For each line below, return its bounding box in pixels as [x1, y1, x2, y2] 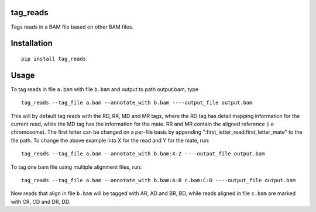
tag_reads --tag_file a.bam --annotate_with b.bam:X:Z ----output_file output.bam [21, 151, 265, 157]
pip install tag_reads [21, 55, 87, 62]
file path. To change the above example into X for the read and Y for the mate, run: [11, 137, 210, 144]
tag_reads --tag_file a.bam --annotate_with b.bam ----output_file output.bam [21, 99, 253, 106]
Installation [11, 39, 53, 48]
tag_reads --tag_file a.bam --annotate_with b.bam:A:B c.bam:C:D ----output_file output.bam [21, 177, 296, 183]
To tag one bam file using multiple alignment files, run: [11, 164, 142, 171]
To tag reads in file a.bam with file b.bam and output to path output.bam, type [11, 85, 199, 93]
